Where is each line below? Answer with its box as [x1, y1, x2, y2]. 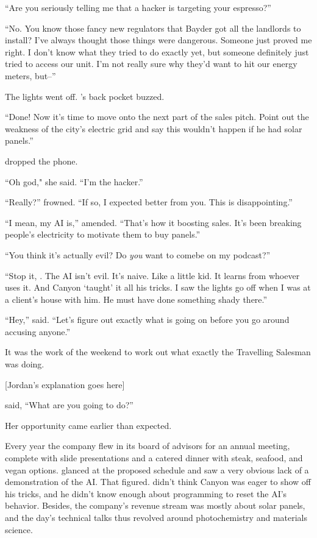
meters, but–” [5, 69, 56, 82]
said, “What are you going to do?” [5, 398, 134, 411]
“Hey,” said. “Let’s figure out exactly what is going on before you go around [5, 313, 290, 326]
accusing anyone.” [5, 325, 71, 338]
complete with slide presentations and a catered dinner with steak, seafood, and [5, 451, 303, 464]
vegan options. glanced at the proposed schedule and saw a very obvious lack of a [5, 463, 309, 476]
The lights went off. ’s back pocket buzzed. [5, 90, 165, 102]
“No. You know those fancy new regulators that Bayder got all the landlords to [5, 21, 301, 34]
